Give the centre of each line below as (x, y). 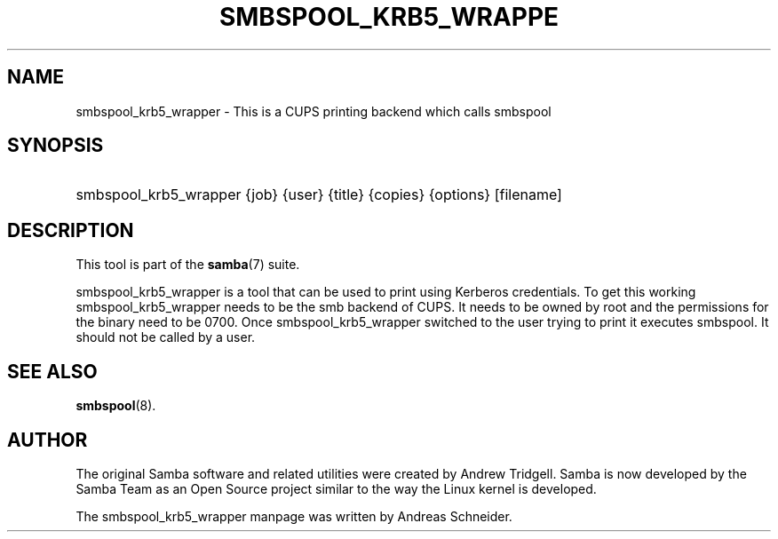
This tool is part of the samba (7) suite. (188, 265)
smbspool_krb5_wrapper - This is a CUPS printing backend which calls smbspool (314, 111)
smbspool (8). (116, 406)
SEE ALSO (52, 371)
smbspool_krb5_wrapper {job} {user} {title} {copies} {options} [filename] (319, 195)
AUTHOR (48, 440)
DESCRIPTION (71, 230)
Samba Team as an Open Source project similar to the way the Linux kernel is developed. (336, 488)
